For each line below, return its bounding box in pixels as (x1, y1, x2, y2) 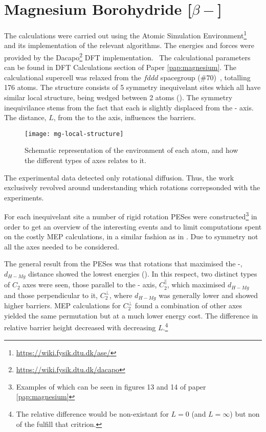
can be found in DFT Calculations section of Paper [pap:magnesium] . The (4, 62, 236, 73)
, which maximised (167, 279, 226, 290)
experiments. (4, 192, 44, 202)
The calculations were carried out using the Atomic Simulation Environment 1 (4, 29, 247, 40)
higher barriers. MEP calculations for (4, 300, 121, 311)
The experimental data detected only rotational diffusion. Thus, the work (4, 172, 234, 183)
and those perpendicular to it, (4, 289, 98, 300)
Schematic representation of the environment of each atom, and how (25, 145, 238, 155)
